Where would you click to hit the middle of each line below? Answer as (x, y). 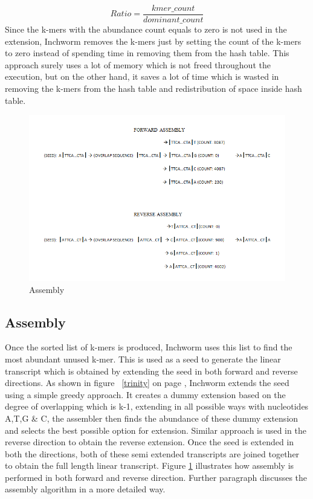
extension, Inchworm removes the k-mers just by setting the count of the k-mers (153, 41)
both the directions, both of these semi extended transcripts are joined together (152, 453)
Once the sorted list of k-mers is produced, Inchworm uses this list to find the (149, 347)
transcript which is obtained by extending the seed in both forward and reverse (151, 371)
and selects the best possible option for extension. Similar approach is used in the (156, 430)
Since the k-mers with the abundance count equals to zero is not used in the (146, 29)
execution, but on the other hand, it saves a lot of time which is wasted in (142, 76)
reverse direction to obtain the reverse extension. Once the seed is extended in (150, 442)
